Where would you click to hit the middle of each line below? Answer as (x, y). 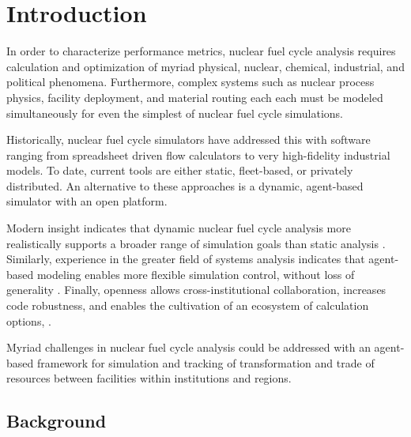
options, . (29, 320)
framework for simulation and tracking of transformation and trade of (205, 362)
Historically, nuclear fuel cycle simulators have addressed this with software (189, 139)
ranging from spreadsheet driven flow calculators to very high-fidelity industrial (198, 154)
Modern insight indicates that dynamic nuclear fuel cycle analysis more (179, 228)
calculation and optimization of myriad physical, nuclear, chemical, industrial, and (205, 66)
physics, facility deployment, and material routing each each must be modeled (195, 97)
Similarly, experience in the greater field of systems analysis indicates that (186, 259)
